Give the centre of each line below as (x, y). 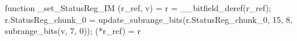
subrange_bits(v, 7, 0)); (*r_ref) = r (73, 31)
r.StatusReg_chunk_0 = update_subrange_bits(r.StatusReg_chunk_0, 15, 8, (149, 19)
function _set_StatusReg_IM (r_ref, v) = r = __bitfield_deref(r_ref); (138, 8)
